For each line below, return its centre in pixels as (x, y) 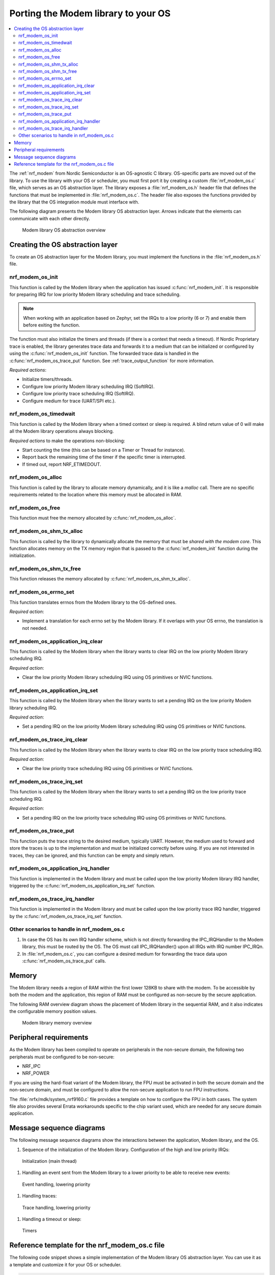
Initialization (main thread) (49, 1161)
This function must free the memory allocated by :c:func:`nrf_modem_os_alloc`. (93, 518)
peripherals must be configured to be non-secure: (62, 1057)
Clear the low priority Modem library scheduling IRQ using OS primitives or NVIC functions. (118, 677)
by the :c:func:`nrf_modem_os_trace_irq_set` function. (66, 916)
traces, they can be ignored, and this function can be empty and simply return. (92, 855)
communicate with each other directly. (50, 218)
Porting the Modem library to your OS (90, 13)
